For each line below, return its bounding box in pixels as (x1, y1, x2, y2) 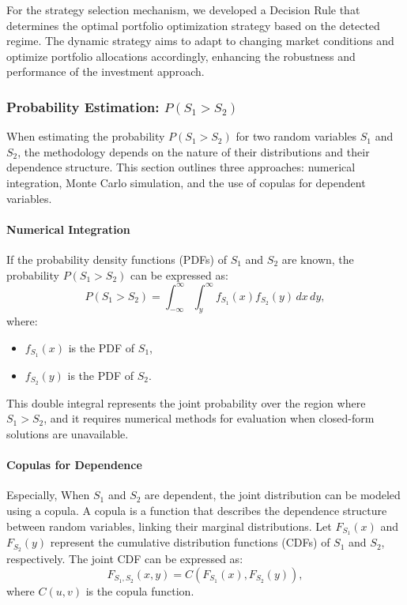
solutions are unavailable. (6, 425, 129, 442)
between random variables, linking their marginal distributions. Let (6, 517, 332, 534)
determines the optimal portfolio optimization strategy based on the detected (6, 17, 380, 33)
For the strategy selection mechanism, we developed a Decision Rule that (6, 2, 360, 17)
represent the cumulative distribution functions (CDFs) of (50, 534, 330, 551)
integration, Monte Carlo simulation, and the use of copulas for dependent (6, 174, 366, 190)
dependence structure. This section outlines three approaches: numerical (6, 159, 356, 175)
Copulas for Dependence (6, 457, 142, 473)
